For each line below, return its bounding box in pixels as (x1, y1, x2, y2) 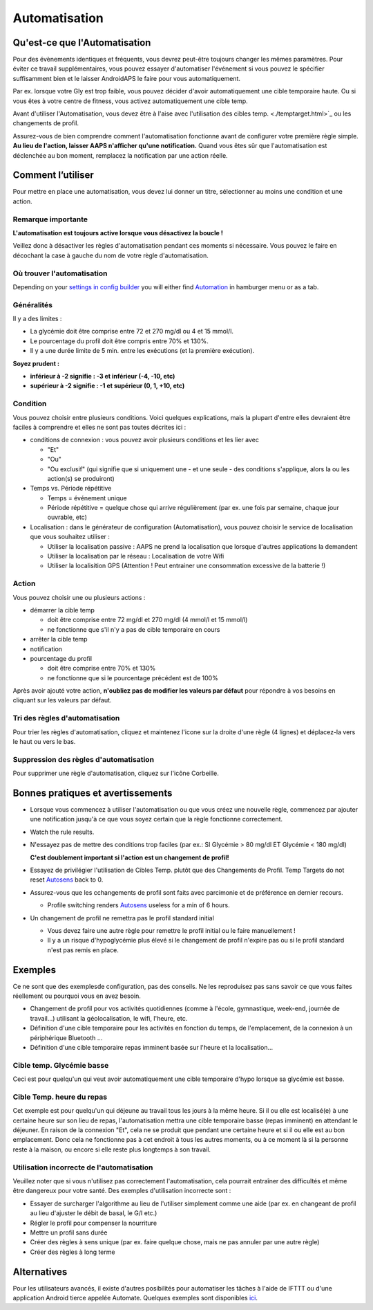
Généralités (12, 300, 53, 309)
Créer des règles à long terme (30, 1248, 115, 1256)
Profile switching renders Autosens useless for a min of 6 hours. (47, 901, 231, 909)
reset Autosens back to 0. (30, 875, 104, 884)
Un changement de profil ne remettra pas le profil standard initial (30, 913, 214, 922)
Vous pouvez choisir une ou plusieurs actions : (12, 593, 146, 601)
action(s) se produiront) (47, 474, 115, 482)
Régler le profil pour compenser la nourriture (30, 1219, 157, 1227)
